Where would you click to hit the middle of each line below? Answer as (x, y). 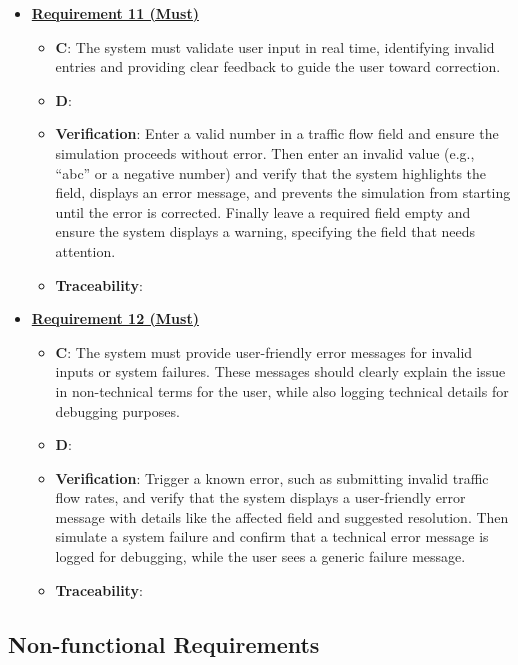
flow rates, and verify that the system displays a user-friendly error (260, 497)
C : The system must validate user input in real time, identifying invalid (275, 46)
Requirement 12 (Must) (115, 318)
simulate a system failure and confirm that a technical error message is (272, 536)
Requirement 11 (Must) (115, 13)
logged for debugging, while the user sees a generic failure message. (260, 556)
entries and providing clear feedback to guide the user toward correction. (278, 66)
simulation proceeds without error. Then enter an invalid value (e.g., (265, 152)
